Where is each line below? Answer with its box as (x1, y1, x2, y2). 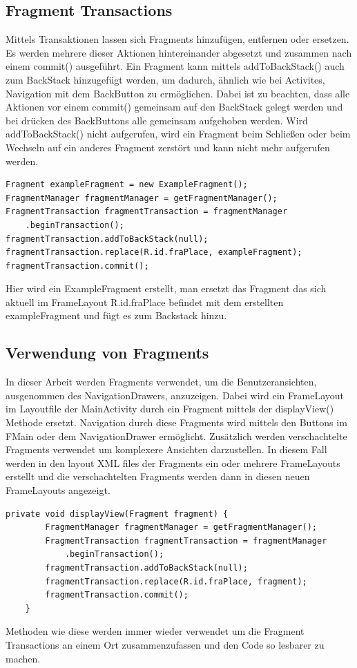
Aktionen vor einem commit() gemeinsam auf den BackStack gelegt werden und (6, 99, 343, 114)
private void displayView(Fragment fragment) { (6, 508, 229, 519)
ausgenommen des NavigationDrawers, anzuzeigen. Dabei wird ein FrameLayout (6, 388, 344, 402)
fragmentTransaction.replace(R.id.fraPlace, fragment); (45, 576, 307, 586)
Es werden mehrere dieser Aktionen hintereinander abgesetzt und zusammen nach (6, 45, 352, 59)
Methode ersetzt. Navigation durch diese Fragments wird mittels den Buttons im (6, 415, 347, 430)
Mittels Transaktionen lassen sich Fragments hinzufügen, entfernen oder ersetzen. (6, 32, 349, 46)
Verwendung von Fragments (6, 342, 209, 363)
